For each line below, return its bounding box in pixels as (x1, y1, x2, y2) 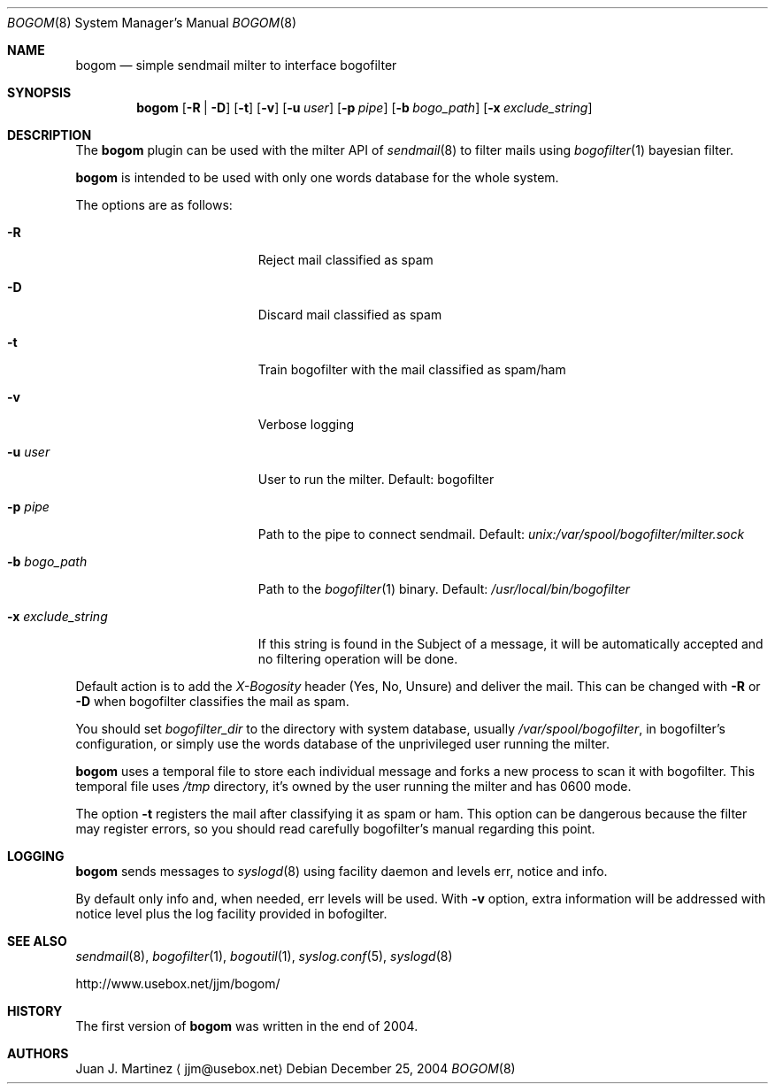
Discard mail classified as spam (257, 307, 442, 322)
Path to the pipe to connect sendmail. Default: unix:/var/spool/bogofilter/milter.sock (257, 526, 745, 542)
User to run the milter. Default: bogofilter (257, 472, 495, 487)
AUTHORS (7, 1046, 69, 1061)
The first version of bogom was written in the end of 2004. (75, 1018, 418, 1033)
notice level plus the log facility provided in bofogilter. (75, 906, 387, 921)
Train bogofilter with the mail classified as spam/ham (257, 362, 566, 377)
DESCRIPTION (7, 127, 92, 142)
